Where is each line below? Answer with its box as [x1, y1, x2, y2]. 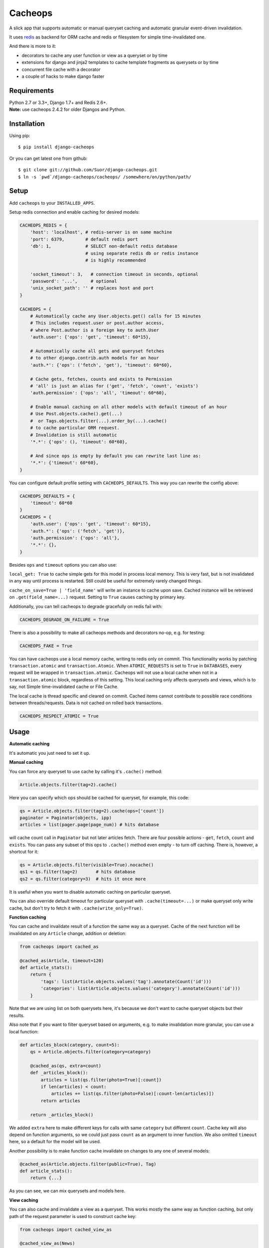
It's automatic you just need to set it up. [9, 750, 91, 756]
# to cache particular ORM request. [30, 425, 120, 431]
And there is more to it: [9, 43, 56, 49]
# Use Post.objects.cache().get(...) [30, 411, 123, 417]
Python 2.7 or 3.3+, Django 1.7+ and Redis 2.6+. [9, 99, 108, 105]
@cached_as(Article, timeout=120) [19, 957, 104, 963]
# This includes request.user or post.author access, [30, 320, 164, 326]
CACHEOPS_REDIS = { [19, 222, 67, 228]
